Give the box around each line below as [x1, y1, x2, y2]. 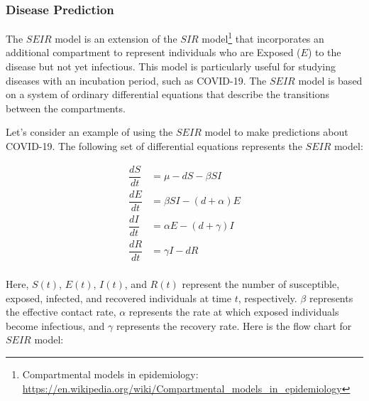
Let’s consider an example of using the [6, 124, 173, 139]
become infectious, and [6, 318, 105, 333]
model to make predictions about [204, 124, 348, 139]
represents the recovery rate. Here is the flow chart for [116, 318, 352, 333]
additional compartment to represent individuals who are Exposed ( [6, 45, 301, 60]
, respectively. [238, 290, 297, 305]
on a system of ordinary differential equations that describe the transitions [6, 87, 330, 102]
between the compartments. [6, 100, 126, 115]
